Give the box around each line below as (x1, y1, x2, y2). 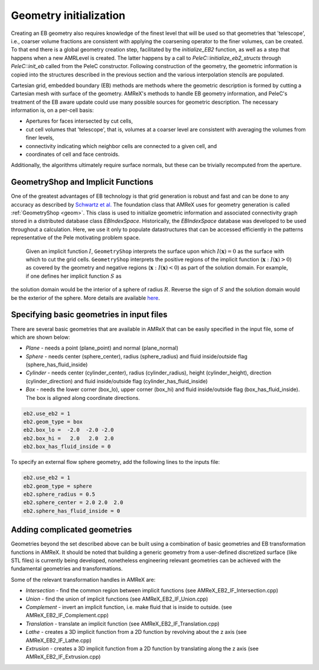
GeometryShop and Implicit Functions (11, 177, 154, 187)
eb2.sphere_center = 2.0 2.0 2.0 (23, 499, 123, 506)
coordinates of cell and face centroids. (25, 151, 120, 158)
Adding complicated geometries (11, 525, 132, 535)
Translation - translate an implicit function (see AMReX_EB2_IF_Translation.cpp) (25, 620, 220, 627)
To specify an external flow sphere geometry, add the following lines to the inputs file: (11, 459, 220, 466)
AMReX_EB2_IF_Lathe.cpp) (25, 637, 92, 644)
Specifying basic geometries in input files (11, 310, 168, 320)
